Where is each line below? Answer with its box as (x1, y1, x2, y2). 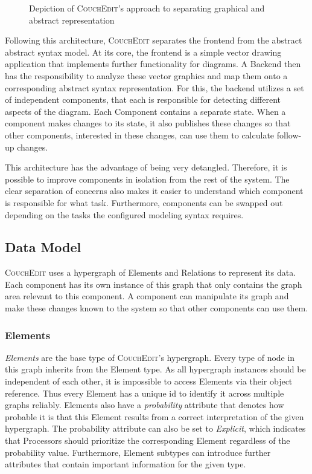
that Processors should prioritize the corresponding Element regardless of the (5, 434, 290, 447)
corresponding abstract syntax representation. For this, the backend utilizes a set (5, 81, 304, 94)
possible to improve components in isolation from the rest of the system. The (5, 172, 290, 185)
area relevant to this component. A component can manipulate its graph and (5, 290, 289, 302)
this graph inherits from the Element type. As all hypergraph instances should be (5, 363, 306, 375)
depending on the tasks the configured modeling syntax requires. (5, 208, 244, 221)
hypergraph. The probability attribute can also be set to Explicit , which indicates (5, 422, 306, 435)
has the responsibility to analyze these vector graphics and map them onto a (5, 69, 288, 82)
